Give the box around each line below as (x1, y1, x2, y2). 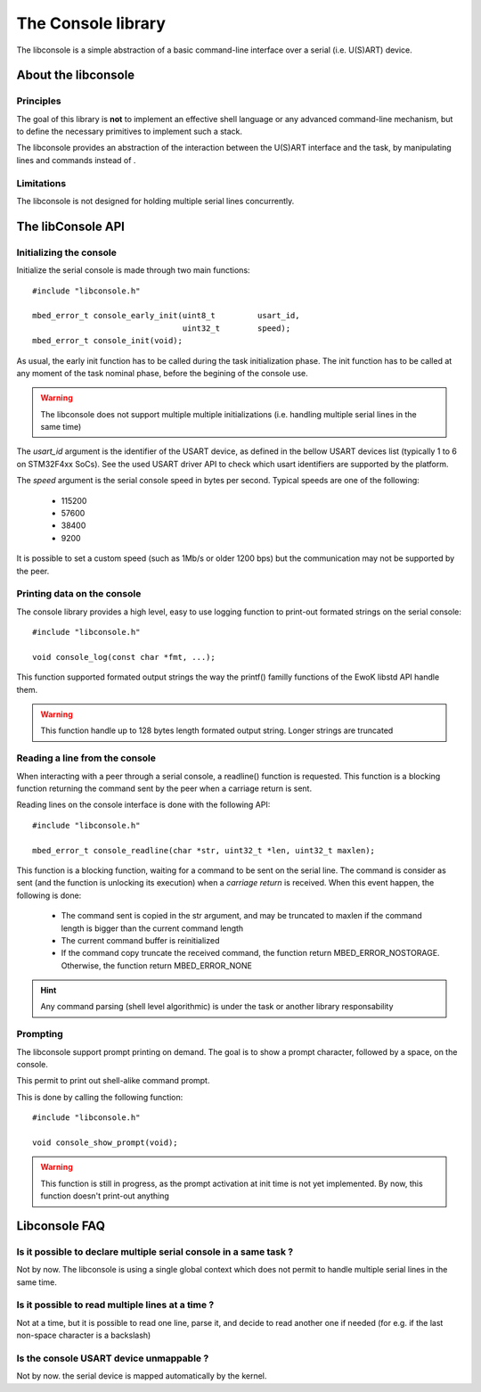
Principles (16, 95, 61, 107)
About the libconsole (16, 68, 135, 83)
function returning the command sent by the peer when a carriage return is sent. (16, 783, 312, 794)
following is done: (16, 890, 82, 901)
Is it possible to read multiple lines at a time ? (16, 1298, 215, 1311)
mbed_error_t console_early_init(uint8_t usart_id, (32, 310, 300, 321)
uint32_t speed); (182, 323, 291, 334)
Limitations (16, 177, 67, 189)
